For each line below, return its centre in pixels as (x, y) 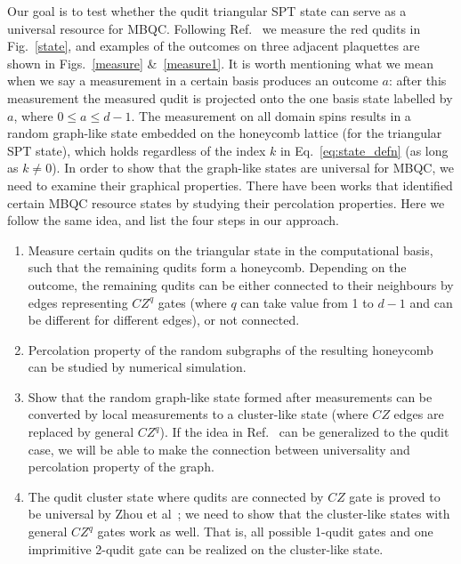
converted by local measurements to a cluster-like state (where (198, 414)
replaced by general (81, 432)
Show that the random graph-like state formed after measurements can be (230, 396)
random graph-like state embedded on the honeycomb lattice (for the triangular (225, 133)
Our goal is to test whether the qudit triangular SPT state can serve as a (207, 11)
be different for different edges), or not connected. (164, 320)
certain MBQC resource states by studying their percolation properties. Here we (226, 202)
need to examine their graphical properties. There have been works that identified (230, 185)
